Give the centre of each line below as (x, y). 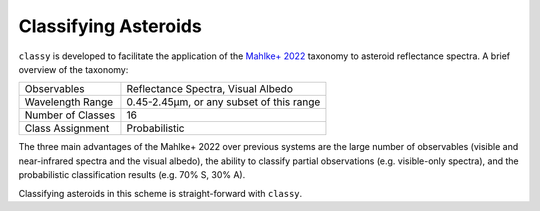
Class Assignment (67, 128)
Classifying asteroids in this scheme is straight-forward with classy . (160, 193)
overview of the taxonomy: (73, 69)
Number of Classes (70, 115)
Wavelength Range (69, 102)
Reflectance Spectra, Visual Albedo (210, 89)
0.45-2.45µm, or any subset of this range (223, 102)
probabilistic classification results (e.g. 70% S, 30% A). (132, 175)
